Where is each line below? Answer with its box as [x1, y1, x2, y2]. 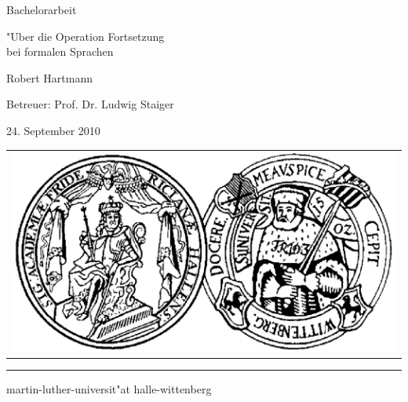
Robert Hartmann [6, 69, 93, 86]
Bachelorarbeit [6, 2, 77, 17]
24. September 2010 [6, 122, 100, 138]
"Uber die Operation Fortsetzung [6, 27, 165, 44]
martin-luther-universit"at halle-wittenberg [6, 380, 212, 397]
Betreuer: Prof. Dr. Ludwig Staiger [6, 96, 174, 112]
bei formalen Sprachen [6, 43, 114, 60]
